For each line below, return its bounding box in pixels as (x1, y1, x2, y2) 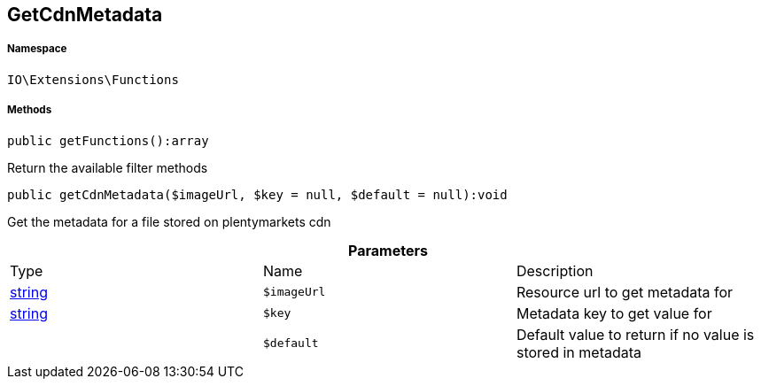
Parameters (348, 241, 428, 259)
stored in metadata (516, 343, 642, 361)
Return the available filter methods (7, 159, 208, 175)
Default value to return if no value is (516, 325, 755, 344)
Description (516, 261, 594, 280)
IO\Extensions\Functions (7, 72, 179, 87)
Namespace (7, 42, 67, 56)
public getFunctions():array (7, 133, 209, 148)
